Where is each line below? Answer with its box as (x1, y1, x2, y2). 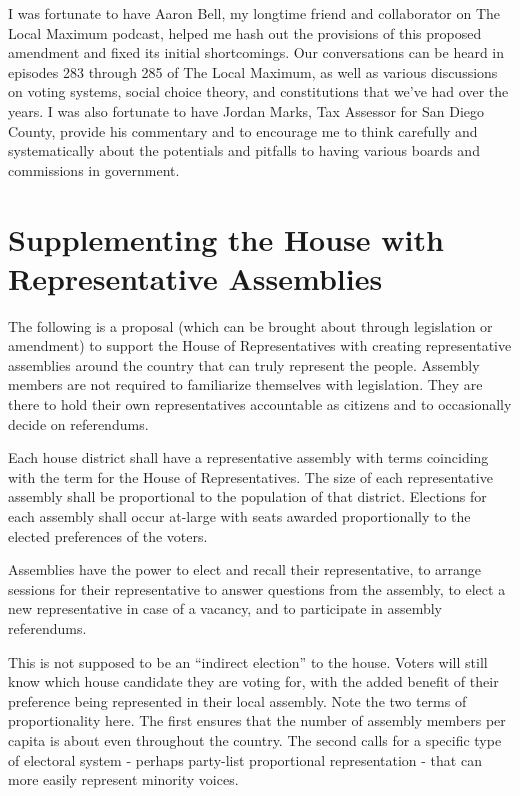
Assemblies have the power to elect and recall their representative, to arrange (8, 559, 482, 580)
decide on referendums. (8, 413, 149, 434)
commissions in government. (8, 159, 180, 180)
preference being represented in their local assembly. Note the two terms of (8, 690, 467, 711)
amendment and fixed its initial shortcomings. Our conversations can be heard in (8, 42, 505, 63)
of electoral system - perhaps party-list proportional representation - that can (8, 749, 482, 770)
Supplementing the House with (8, 218, 444, 259)
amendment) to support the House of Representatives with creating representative (8, 335, 512, 356)
